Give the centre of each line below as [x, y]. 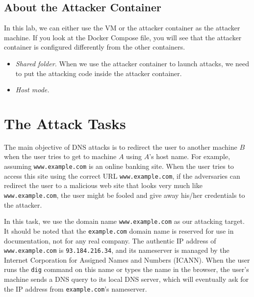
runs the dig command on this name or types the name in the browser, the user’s [127, 269]
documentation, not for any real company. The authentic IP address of [110, 240]
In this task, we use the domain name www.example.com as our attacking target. [124, 221]
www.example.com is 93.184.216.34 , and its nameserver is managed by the [117, 250]
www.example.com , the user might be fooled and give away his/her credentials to [125, 195]
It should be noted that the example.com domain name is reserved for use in [119, 230]
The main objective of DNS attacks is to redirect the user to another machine [121, 147]
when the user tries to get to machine [60, 156]
